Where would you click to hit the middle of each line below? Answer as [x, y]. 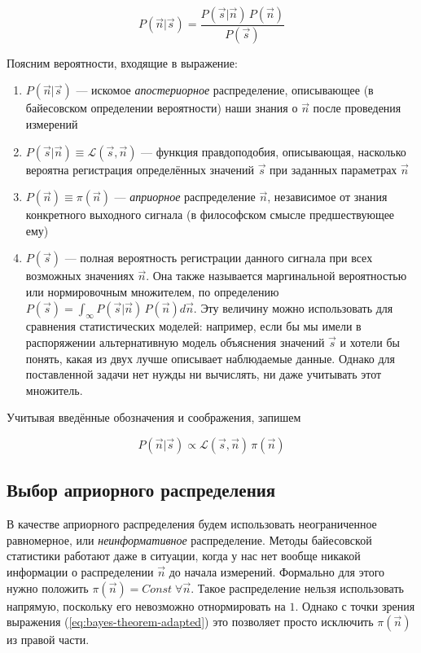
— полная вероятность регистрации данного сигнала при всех [219, 258]
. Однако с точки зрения [355, 605]
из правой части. [48, 640]
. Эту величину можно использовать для [293, 307]
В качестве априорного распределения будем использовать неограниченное [192, 524]
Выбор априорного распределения [141, 490]
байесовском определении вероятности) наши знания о [162, 108]
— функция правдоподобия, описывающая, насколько [274, 151]
